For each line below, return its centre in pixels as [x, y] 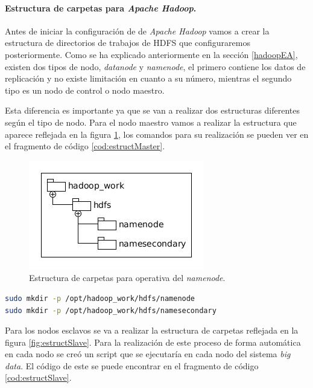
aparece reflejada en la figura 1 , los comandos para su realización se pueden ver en [157, 134]
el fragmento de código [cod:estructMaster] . [85, 146]
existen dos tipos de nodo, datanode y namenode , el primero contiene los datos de [155, 66]
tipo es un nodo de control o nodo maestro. [85, 90]
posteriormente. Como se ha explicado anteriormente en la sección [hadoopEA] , [151, 54]
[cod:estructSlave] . [38, 377]
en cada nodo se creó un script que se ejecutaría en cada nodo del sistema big [148, 354]
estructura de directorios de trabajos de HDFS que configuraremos [128, 43]
